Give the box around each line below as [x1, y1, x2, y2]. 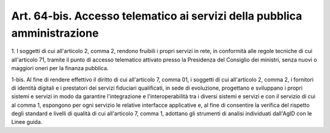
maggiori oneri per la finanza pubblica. [11, 65, 109, 72]
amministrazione [11, 26, 99, 40]
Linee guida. [11, 118, 43, 126]
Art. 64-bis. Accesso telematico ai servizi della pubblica [11, 9, 302, 23]
